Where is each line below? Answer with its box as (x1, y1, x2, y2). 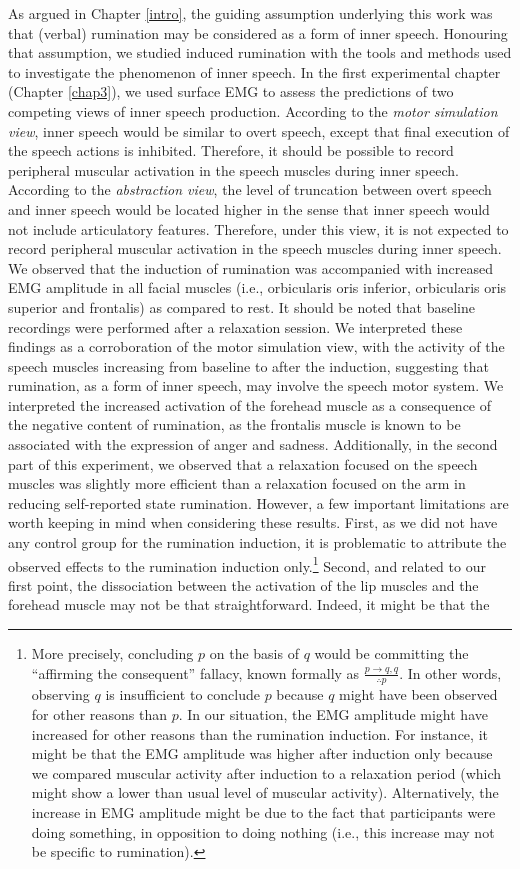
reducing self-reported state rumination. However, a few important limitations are (8, 492, 509, 513)
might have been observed (339, 684, 498, 705)
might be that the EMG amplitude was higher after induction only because (31, 743, 493, 764)
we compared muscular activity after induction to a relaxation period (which (31, 762, 502, 783)
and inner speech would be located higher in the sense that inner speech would (8, 198, 490, 219)
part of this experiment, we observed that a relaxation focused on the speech (8, 453, 478, 474)
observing (31, 684, 90, 705)
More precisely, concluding (31, 643, 194, 664)
